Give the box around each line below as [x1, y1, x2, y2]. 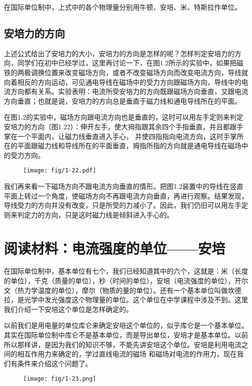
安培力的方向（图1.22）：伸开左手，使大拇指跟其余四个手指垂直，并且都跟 [4, 121, 236, 131]
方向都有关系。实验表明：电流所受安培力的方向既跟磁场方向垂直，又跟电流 [10, 86, 248, 96]
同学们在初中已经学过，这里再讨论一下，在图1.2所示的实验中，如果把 [17, 58, 236, 68]
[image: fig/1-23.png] [23, 375, 96, 383]
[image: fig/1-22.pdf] [23, 167, 96, 174]
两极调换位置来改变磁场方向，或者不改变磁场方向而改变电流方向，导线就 [17, 67, 248, 77]
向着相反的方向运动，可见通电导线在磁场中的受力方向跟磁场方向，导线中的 [4, 77, 241, 87]
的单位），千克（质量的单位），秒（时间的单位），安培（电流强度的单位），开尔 [4, 276, 248, 286]
